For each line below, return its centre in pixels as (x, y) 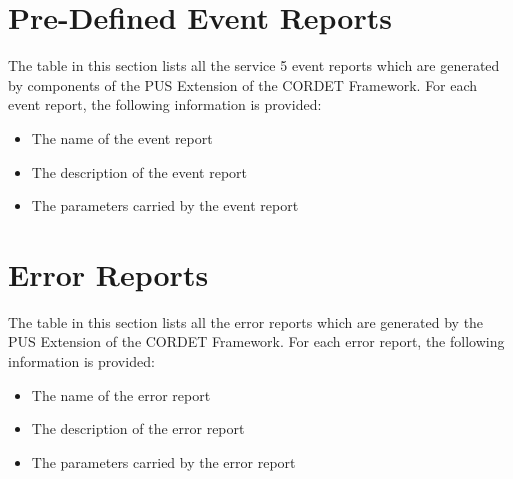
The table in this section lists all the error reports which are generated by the (246, 321)
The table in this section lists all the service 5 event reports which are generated (254, 65)
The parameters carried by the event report (165, 205)
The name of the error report (121, 394)
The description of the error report (138, 428)
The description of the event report (139, 171)
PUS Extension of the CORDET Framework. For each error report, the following (256, 341)
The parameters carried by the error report (163, 461)
